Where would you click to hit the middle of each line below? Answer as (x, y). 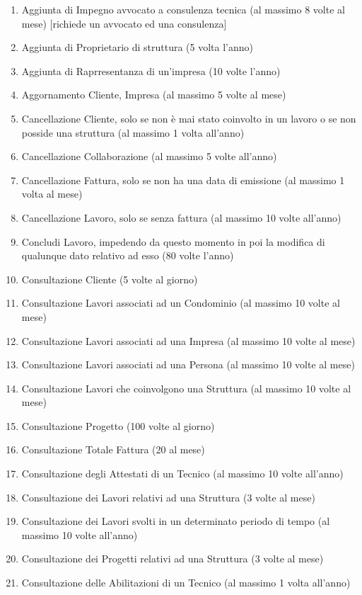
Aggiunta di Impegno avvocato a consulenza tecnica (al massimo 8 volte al (183, 9)
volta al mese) (52, 194)
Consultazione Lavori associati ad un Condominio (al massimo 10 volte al (181, 303)
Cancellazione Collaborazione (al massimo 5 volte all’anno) (149, 156)
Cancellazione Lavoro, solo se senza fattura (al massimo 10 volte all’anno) (181, 217)
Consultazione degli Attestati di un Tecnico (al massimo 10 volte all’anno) (182, 474)
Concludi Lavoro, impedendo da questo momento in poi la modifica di (173, 241)
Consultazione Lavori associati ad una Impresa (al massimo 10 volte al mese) (188, 340)
